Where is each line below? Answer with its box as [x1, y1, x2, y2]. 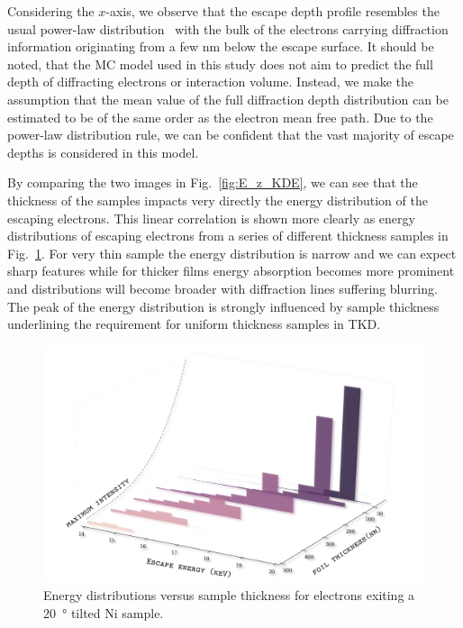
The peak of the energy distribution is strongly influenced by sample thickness [7, 296, 440, 315]
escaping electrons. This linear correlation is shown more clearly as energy [7, 208, 415, 227]
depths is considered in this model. [7, 142, 199, 161]
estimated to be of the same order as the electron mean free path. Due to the [7, 107, 433, 126]
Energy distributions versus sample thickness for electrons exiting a [43, 586, 415, 605]
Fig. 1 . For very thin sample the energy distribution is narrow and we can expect [7, 243, 457, 262]
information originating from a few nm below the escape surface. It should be [7, 37, 434, 56]
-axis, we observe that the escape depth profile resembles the [105, 2, 440, 20]
